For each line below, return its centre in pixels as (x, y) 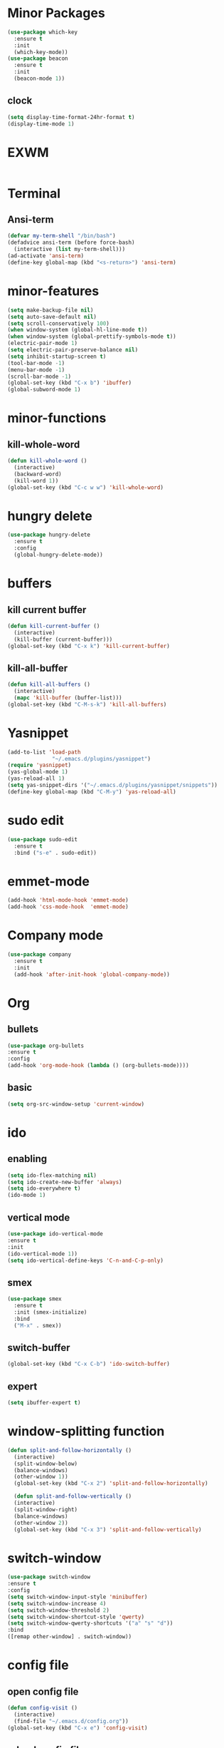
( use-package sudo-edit (43, 839)
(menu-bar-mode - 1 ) (36, 370)
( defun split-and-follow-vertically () (73, 1496)
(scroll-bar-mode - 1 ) (39, 376)
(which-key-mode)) (41, 52)
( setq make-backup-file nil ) (50, 310)
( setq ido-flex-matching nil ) (52, 1175)
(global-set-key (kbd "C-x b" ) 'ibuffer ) (70, 383)
